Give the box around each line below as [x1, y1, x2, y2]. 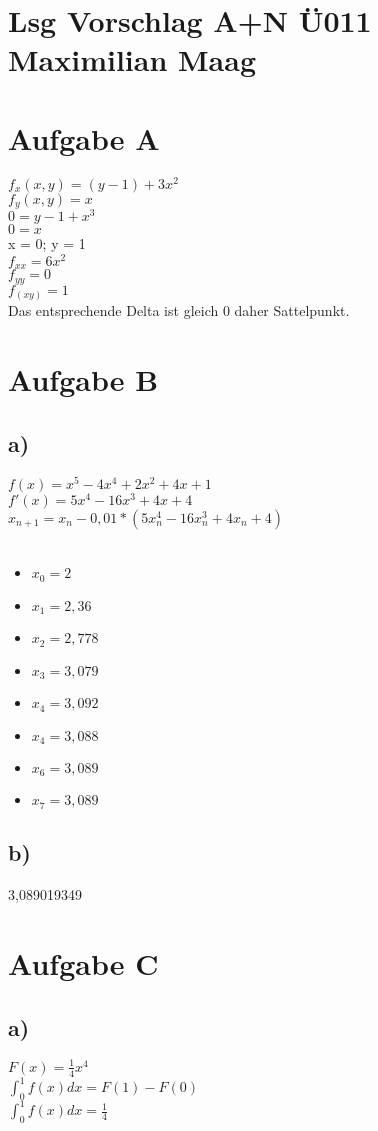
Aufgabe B [8, 359, 159, 400]
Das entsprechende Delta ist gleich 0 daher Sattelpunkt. [8, 300, 350, 321]
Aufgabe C [8, 942, 159, 983]
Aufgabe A [8, 117, 160, 158]
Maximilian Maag [8, 39, 257, 80]
